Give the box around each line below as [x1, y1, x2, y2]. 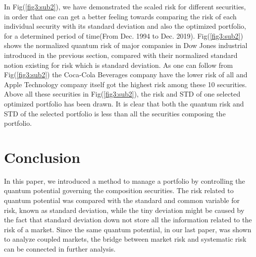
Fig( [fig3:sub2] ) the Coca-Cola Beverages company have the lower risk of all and [4, 69, 248, 80]
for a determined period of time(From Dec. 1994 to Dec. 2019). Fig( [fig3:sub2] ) [4, 30, 243, 41]
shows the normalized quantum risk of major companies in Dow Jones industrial [4, 40, 248, 51]
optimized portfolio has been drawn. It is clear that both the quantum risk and [4, 98, 244, 108]
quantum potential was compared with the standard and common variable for [4, 195, 240, 206]
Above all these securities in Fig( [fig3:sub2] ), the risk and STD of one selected [4, 89, 241, 99]
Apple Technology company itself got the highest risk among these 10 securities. [4, 79, 247, 89]
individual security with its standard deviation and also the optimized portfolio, [4, 21, 246, 31]
